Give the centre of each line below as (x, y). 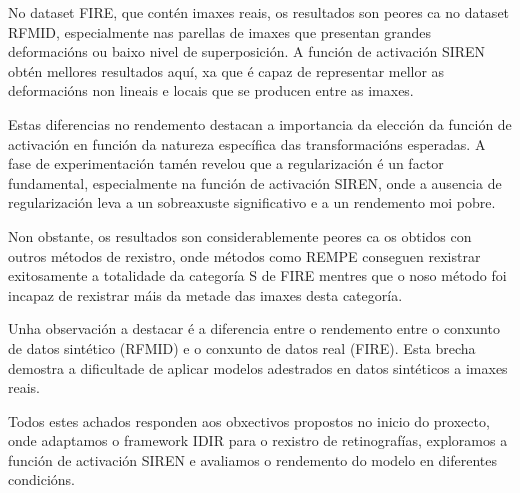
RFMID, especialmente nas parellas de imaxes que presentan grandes (220, 31)
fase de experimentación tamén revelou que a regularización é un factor (226, 163)
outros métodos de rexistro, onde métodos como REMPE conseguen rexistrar (244, 255)
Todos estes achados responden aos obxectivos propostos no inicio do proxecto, (249, 420)
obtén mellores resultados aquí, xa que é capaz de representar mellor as (226, 70)
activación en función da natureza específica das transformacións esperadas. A (247, 143)
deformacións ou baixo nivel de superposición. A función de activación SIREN (247, 51)
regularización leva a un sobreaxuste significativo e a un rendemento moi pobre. (252, 202)
